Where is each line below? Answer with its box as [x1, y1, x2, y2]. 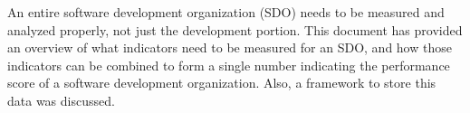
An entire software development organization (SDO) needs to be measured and [7, 3, 445, 21]
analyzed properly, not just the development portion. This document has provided [7, 20, 463, 39]
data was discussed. [7, 90, 115, 109]
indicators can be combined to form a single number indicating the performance [7, 55, 450, 74]
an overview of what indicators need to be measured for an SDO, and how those [7, 38, 452, 57]
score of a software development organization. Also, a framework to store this [7, 73, 436, 92]
